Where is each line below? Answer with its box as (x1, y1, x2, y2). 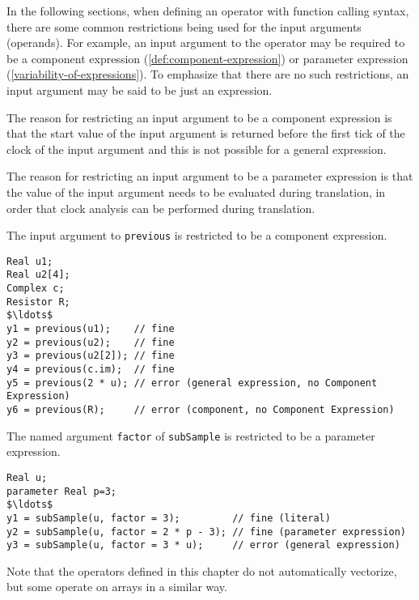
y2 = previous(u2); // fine (6, 336, 175, 348)
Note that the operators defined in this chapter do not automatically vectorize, (6, 562, 397, 579)
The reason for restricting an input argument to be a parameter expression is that (6, 168, 413, 185)
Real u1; (6, 255, 53, 267)
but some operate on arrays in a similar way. (6, 578, 227, 595)
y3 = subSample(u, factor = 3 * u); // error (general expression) (6, 539, 400, 551)
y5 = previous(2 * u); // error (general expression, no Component (6, 377, 378, 389)
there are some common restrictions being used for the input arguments (6, 18, 362, 35)
